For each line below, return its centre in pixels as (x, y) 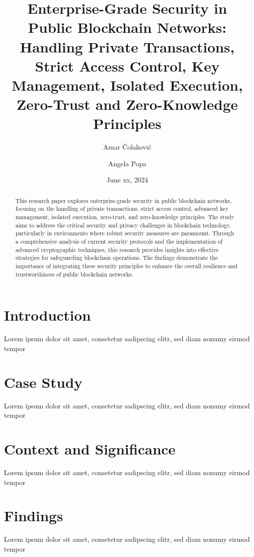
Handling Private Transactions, (127, 46)
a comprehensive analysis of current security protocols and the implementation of (119, 241)
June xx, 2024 (127, 180)
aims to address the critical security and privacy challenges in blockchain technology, (123, 225)
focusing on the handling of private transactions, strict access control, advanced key (122, 209)
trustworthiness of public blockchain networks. (74, 274)
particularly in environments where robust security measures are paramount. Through (125, 233)
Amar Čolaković (127, 147)
